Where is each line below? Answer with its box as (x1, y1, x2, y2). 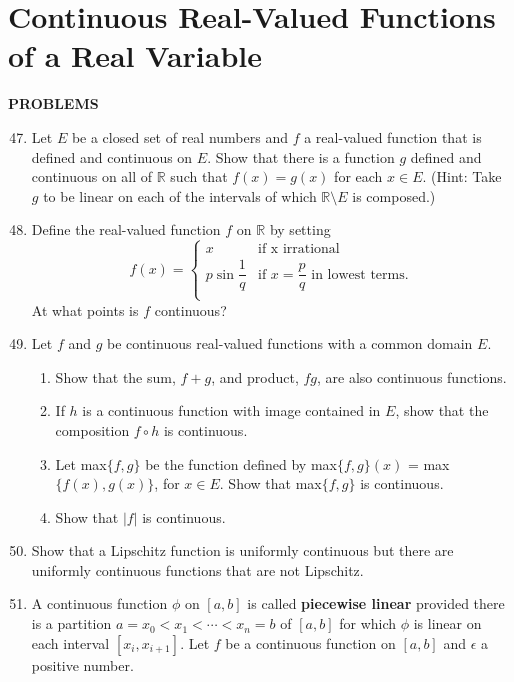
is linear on (413, 613, 482, 634)
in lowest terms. (311, 267, 409, 282)
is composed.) (352, 185, 436, 206)
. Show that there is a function (207, 146, 395, 167)
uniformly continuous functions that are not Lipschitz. (31, 559, 364, 580)
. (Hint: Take (422, 166, 502, 187)
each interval (31, 632, 110, 653)
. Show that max (219, 473, 322, 494)
